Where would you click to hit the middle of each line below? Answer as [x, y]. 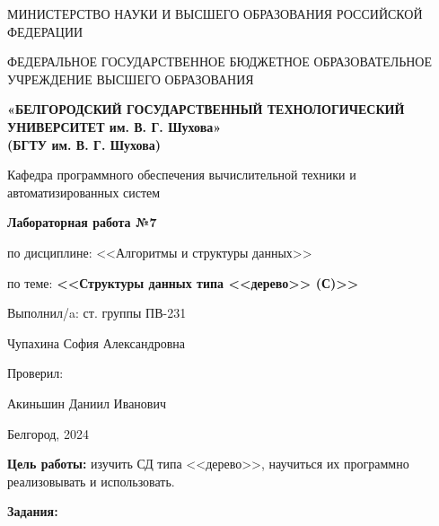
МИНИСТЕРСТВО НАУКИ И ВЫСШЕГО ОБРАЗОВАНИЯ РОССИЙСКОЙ [215, 13]
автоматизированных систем [84, 192]
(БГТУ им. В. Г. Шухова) [84, 144]
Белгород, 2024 [48, 433]
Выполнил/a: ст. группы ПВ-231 [97, 313]
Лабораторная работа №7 [82, 222]
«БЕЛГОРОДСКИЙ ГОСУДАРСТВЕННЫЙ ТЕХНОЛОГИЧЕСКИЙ [206, 109]
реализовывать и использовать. [91, 481]
